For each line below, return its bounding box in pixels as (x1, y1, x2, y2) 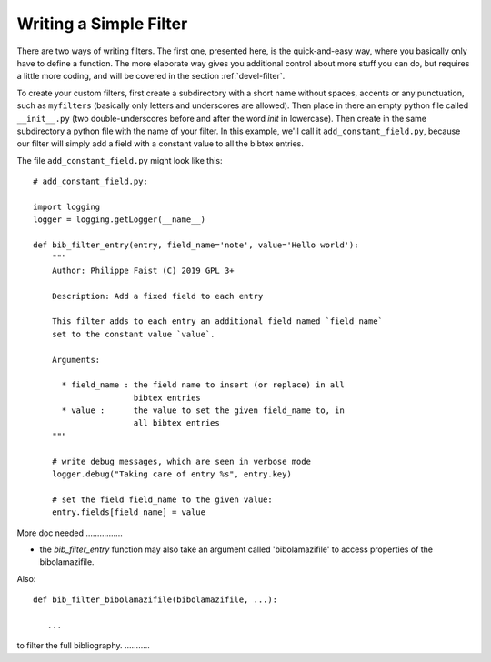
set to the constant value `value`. (51, 328, 215, 339)
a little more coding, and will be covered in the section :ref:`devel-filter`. (16, 71, 286, 82)
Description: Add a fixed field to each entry (51, 291, 264, 301)
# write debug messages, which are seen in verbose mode (51, 456, 311, 466)
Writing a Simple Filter (16, 14, 188, 34)
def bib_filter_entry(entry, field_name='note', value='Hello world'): (33, 240, 359, 250)
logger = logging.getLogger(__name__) (33, 215, 206, 225)
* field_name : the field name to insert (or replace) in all (61, 380, 345, 390)
